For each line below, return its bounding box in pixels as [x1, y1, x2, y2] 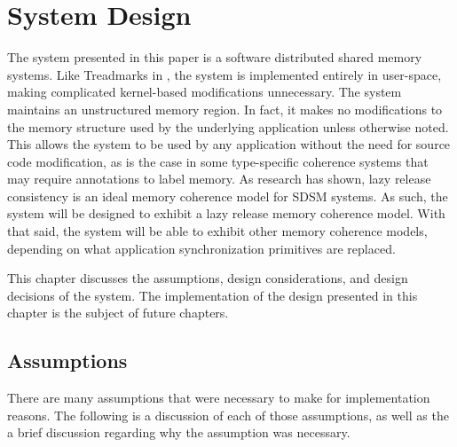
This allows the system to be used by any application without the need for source [7, 135, 451, 153]
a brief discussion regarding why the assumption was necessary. [7, 423, 351, 442]
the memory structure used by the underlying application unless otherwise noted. [7, 117, 449, 136]
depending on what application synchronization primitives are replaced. [7, 239, 396, 257]
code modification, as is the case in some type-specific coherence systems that [7, 152, 429, 170]
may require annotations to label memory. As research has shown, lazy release [7, 169, 431, 188]
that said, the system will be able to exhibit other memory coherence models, [7, 222, 428, 240]
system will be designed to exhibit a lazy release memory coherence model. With [7, 204, 445, 223]
